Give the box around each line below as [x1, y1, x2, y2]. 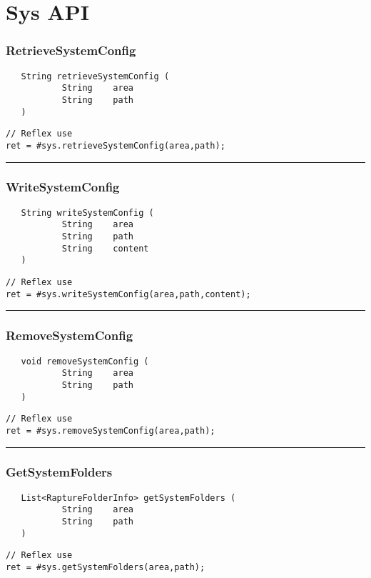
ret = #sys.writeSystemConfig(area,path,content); [6, 289, 251, 299]
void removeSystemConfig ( [21, 356, 149, 367]
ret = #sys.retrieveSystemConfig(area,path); [6, 140, 225, 151]
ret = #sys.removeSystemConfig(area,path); [6, 425, 215, 436]
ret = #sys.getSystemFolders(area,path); [6, 562, 205, 572]
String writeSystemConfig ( [21, 207, 154, 218]
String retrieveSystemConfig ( [21, 71, 170, 81]
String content [61, 243, 149, 254]
